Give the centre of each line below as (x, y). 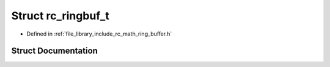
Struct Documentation (54, 51)
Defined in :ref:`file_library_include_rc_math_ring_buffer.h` (99, 34)
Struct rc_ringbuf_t (60, 16)
